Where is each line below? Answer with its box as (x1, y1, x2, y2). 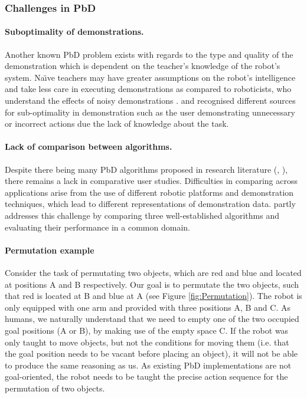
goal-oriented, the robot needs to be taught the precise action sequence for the (5, 370, 288, 383)
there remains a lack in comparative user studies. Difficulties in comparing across (5, 175, 298, 187)
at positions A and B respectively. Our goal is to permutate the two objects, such (5, 278, 299, 290)
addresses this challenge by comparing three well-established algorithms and (5, 209, 280, 221)
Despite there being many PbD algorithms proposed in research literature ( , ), (5, 163, 288, 175)
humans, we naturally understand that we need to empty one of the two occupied (5, 313, 299, 325)
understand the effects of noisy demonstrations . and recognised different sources (5, 94, 296, 107)
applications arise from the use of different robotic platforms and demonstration (5, 186, 294, 198)
